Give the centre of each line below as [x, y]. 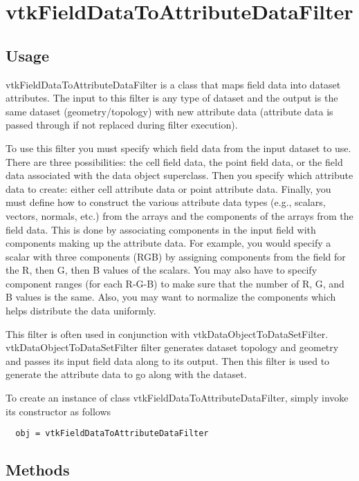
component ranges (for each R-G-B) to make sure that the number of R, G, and [175, 283]
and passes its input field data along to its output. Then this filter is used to [168, 360]
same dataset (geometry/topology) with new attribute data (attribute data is [169, 111]
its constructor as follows [58, 411]
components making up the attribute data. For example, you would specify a [168, 243]
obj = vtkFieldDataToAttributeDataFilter [112, 434]
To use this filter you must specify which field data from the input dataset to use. [178, 148]
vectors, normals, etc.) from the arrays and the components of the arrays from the [179, 215]
